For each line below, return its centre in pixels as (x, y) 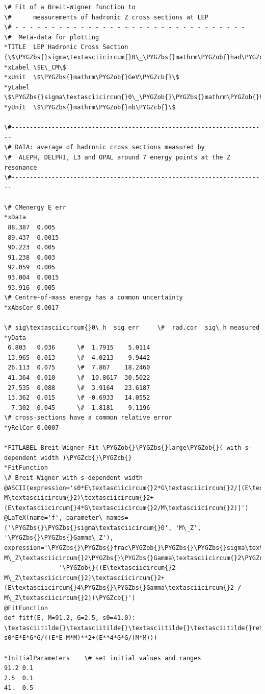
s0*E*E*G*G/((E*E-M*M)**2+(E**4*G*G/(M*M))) (81, 638)
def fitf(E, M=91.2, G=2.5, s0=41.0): (70, 618)
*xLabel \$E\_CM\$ (35, 67)
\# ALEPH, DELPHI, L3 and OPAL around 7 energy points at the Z (117, 157)
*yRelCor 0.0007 (32, 427)
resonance (21, 167)
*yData (15, 338)
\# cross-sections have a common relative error (88, 418)
